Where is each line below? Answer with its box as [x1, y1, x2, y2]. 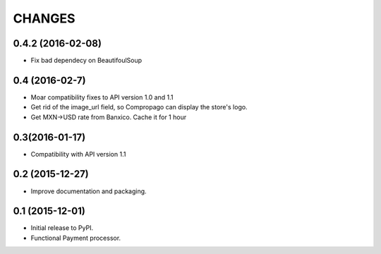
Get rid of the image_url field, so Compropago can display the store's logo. [30, 103, 248, 111]
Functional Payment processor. [30, 234, 121, 242]
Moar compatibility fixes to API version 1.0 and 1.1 [30, 92, 174, 102]
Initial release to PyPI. [30, 224, 94, 232]
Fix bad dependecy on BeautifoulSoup [30, 56, 143, 65]
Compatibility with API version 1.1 [30, 150, 126, 158]
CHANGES [13, 11, 75, 26]
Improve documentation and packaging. [30, 187, 147, 195]
